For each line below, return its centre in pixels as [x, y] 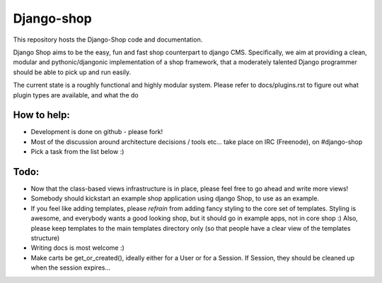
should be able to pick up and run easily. [72, 72]
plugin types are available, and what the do [76, 95]
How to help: [41, 115]
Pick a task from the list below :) [77, 152]
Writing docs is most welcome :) [78, 248]
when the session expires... [71, 267]
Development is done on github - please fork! [97, 132]
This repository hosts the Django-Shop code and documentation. [108, 40]
